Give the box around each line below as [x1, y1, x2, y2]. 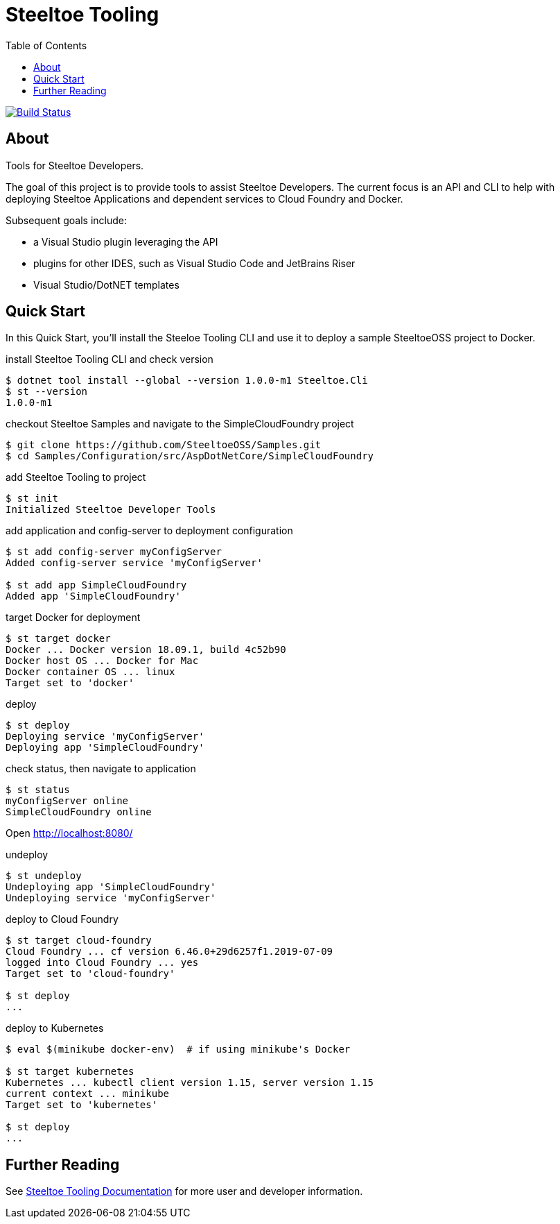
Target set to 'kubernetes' [6, 1099, 158, 1111]
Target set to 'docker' [6, 677, 134, 689]
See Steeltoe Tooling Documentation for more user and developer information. [6, 1185, 363, 1198]
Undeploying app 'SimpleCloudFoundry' [6, 881, 216, 893]
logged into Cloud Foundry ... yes [6, 957, 199, 969]
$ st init [6, 493, 58, 504]
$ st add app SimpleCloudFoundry [6, 579, 187, 591]
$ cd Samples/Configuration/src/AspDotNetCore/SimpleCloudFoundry [6, 450, 374, 462]
